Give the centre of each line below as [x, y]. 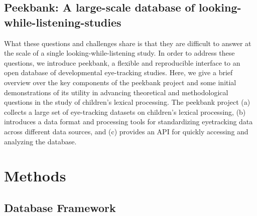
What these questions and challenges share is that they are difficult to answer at [128, 43]
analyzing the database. [40, 141]
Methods [35, 176]
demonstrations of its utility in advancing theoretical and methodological [116, 92]
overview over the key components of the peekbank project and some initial [120, 82]
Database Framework [60, 207]
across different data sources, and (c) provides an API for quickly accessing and [126, 131]
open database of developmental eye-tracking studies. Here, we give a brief [118, 72]
